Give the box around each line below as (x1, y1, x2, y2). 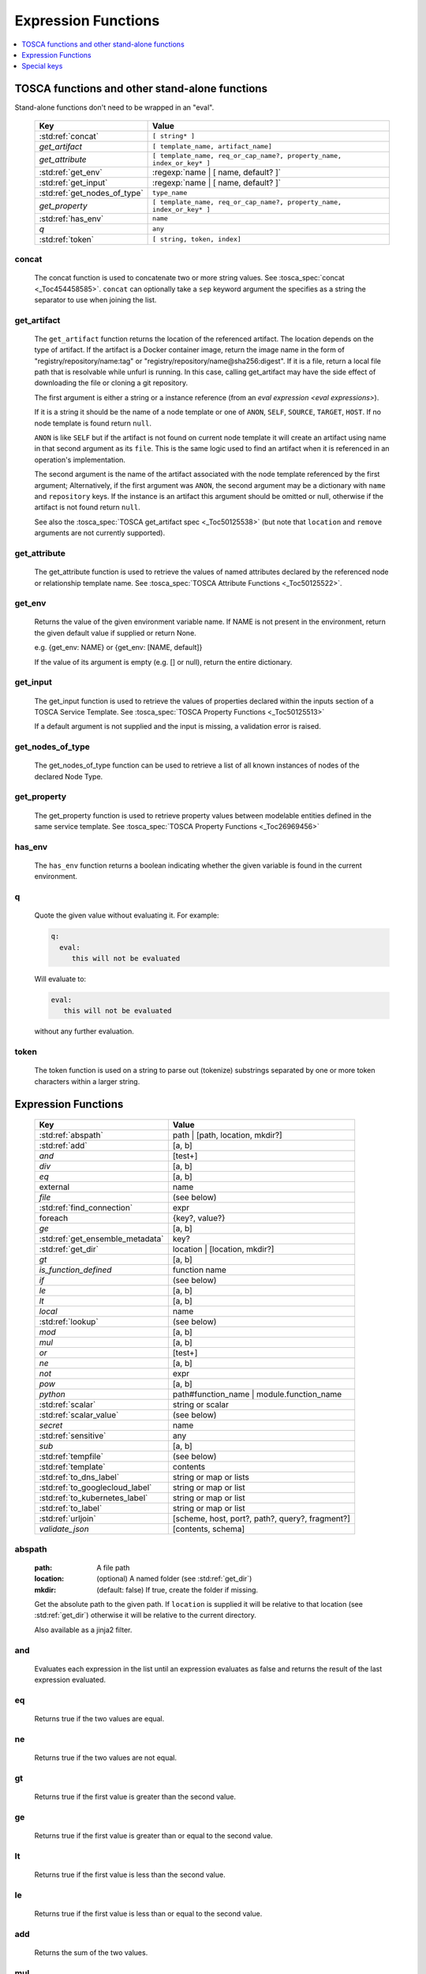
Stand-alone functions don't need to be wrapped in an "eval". (14, 103, 215, 112)
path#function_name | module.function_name (172, 1389, 342, 1400)
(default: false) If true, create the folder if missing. (96, 1585, 259, 1594)
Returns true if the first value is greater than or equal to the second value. (34, 1830, 273, 1840)
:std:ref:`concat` (39, 130, 99, 141)
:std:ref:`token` (39, 234, 95, 245)
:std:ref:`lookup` (39, 1316, 99, 1327)
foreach (39, 1213, 69, 1224)
